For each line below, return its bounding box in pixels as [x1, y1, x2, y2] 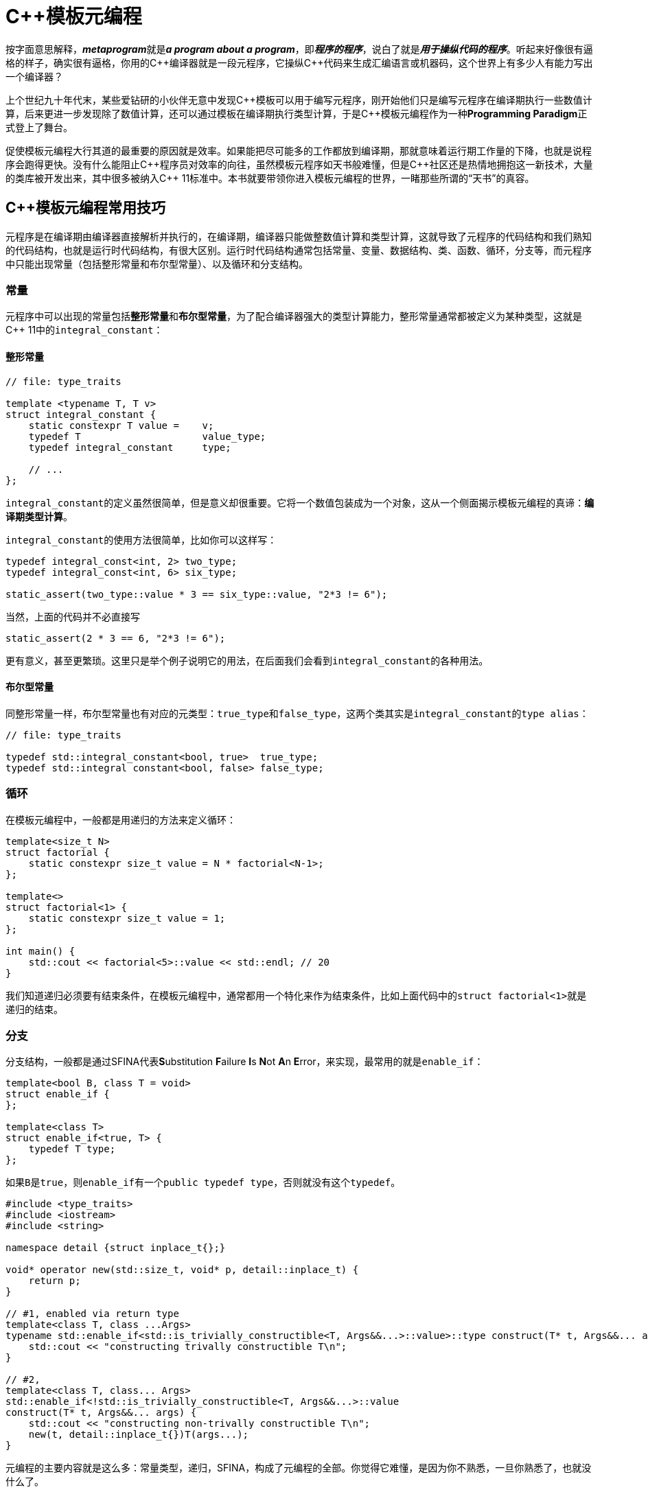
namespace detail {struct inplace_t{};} [5, 1242, 226, 1254]
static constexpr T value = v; [28, 419, 214, 431]
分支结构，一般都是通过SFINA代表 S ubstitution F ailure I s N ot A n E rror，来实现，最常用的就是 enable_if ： [5, 1056, 484, 1068]
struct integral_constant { [5, 408, 157, 420]
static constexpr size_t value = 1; [28, 912, 226, 924]
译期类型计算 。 [5, 510, 73, 522]
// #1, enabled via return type [5, 1308, 179, 1320]
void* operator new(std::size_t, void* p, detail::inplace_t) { [5, 1264, 359, 1276]
